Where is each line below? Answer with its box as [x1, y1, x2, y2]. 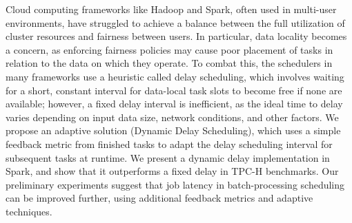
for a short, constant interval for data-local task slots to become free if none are [6, 83, 342, 97]
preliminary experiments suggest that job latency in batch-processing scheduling [6, 177, 345, 191]
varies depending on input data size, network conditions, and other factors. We [6, 109, 339, 124]
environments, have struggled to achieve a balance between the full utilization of [6, 15, 345, 30]
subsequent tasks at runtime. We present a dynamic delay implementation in [6, 150, 330, 164]
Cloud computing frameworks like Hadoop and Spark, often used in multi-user [6, 2, 337, 16]
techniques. [6, 204, 52, 218]
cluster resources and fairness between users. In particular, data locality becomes [6, 29, 347, 43]
